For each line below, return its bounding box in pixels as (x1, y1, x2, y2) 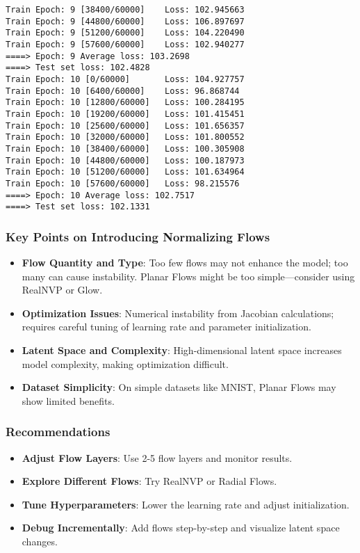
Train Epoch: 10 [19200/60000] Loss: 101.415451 (6, 109, 245, 119)
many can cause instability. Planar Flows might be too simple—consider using (22, 269, 355, 283)
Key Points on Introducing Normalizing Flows (6, 227, 270, 245)
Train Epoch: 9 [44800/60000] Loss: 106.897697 (6, 16, 245, 26)
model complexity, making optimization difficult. (22, 356, 229, 371)
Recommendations (6, 423, 111, 440)
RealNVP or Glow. (22, 282, 103, 297)
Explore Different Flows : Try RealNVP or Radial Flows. (22, 474, 277, 488)
